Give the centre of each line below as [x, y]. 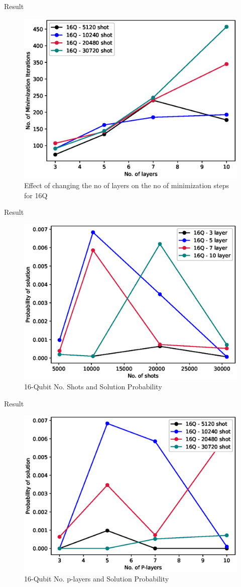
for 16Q [36, 195]
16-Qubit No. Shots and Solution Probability [93, 387]
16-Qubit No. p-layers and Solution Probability [97, 579]
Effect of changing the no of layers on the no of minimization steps [127, 185]
